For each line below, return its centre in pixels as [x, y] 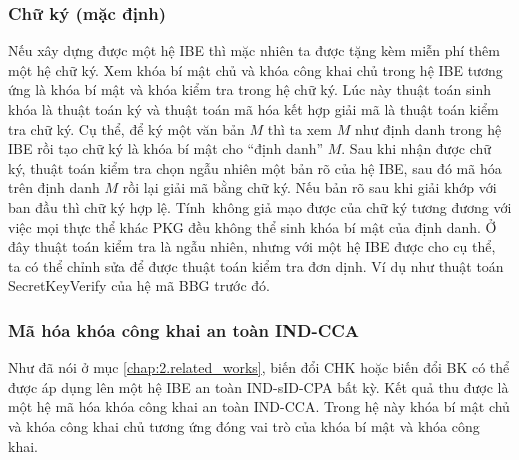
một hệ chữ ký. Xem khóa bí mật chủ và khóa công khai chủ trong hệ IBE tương [255, 69]
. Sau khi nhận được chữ [416, 148]
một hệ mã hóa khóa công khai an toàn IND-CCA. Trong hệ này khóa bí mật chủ [259, 406]
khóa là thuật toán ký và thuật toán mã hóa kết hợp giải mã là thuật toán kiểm [253, 109]
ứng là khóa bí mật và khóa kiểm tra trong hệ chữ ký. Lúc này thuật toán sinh [249, 89]
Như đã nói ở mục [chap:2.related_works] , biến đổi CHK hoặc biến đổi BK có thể [259, 367]
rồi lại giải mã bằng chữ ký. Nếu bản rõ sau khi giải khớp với [309, 187]
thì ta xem [299, 128]
